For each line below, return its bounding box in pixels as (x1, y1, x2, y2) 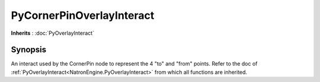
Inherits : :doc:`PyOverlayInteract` (11, 29, 95, 37)
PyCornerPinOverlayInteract (11, 9, 155, 22)
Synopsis (11, 45, 47, 55)
